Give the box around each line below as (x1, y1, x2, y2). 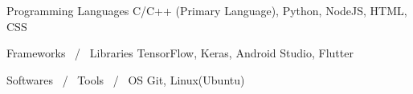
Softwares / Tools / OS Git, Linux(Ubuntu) (6, 71, 245, 88)
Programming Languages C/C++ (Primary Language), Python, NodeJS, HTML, (6, 2, 407, 18)
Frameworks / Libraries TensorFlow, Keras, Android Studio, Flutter (6, 45, 354, 61)
